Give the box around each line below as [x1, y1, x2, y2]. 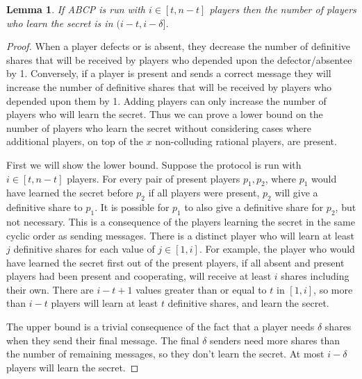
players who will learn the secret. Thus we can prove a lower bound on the [6, 107, 323, 121]
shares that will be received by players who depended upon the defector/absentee [6, 52, 352, 67]
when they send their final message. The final [6, 332, 199, 347]
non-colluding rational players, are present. [155, 134, 337, 149]
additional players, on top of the [6, 134, 143, 149]
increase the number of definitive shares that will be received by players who [6, 79, 331, 94]
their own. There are [6, 282, 94, 296]
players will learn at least [51, 296, 158, 310]
